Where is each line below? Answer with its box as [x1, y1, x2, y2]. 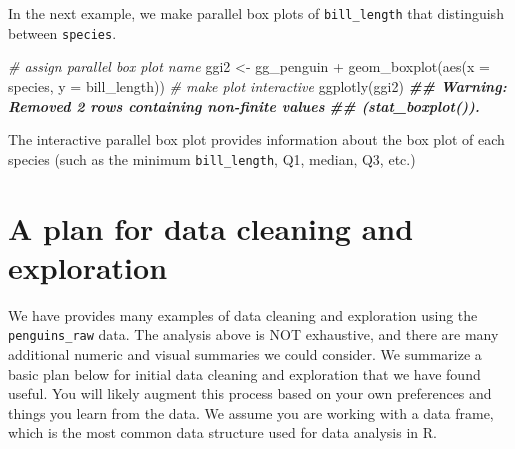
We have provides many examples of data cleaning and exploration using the [8, 304, 478, 325]
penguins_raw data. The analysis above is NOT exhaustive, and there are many [8, 324, 499, 345]
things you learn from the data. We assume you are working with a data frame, [8, 402, 494, 423]
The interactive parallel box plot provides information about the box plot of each [8, 129, 505, 150]
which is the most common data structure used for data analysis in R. [8, 422, 437, 443]
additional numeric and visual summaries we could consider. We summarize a [8, 343, 482, 364]
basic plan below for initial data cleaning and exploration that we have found [8, 363, 481, 384]
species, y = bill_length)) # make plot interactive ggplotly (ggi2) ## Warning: [8, 75, 507, 96]
